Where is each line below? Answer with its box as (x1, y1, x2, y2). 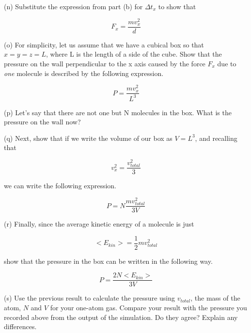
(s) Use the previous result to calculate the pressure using (4, 293, 175, 303)
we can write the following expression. (4, 181, 116, 191)
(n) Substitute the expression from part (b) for (4, 1, 143, 11)
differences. (4, 321, 37, 332)
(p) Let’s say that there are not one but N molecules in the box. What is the (4, 107, 232, 117)
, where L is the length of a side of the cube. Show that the (46, 49, 222, 59)
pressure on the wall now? (4, 117, 81, 127)
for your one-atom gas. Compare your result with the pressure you (50, 303, 247, 312)
